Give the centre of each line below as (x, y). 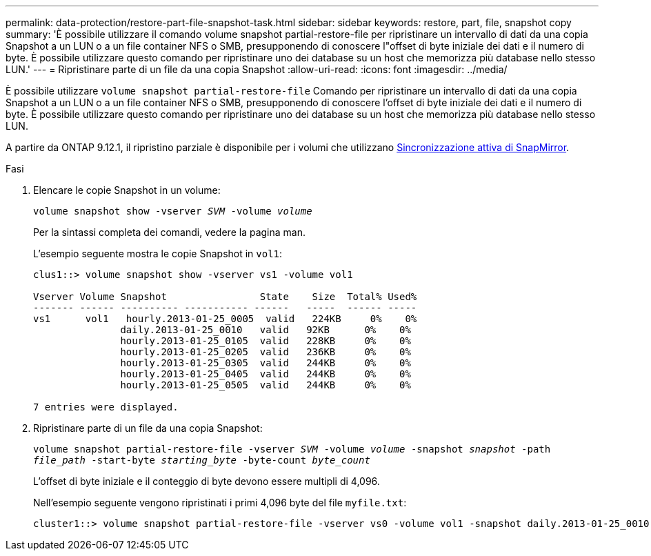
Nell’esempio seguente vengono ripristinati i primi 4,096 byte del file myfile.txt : (220, 503)
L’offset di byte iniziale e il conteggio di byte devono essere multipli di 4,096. (207, 481)
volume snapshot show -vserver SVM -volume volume (173, 211)
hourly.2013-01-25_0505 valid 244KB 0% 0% (266, 385)
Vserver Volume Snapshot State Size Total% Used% (225, 297)
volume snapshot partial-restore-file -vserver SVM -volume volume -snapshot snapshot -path (292, 449)
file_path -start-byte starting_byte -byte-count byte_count (202, 460)
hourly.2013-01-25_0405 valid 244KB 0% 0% (266, 374)
